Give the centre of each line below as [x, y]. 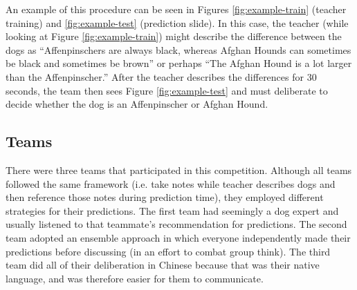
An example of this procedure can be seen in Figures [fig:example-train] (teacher [176, 9]
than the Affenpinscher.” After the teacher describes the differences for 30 [161, 76]
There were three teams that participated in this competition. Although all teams [179, 170]
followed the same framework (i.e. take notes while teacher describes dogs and [171, 183]
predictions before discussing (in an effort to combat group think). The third [168, 251]
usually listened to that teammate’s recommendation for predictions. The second [176, 224]
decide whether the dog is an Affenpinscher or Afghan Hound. [137, 104]
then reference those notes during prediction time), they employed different [165, 197]
